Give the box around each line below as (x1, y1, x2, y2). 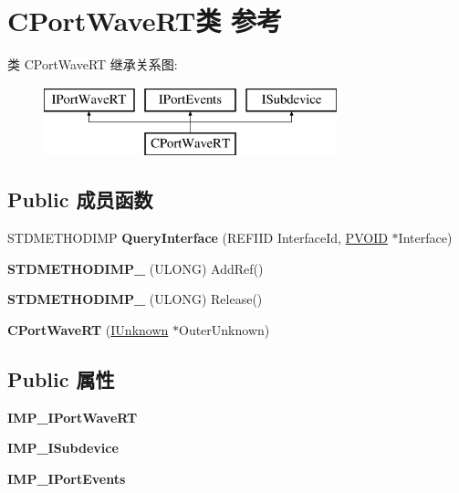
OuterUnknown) (178, 320, 270, 339)
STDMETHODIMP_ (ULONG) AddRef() (7, 258, 264, 278)
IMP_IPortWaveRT (7, 407, 138, 426)
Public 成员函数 (7, 185, 153, 214)
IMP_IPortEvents (7, 468, 126, 488)
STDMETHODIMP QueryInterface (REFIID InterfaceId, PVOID (7, 228, 388, 247)
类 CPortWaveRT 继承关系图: (7, 55, 178, 74)
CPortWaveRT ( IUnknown (7, 320, 169, 339)
